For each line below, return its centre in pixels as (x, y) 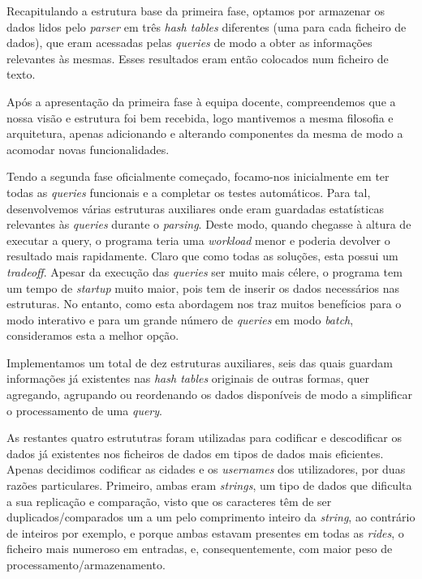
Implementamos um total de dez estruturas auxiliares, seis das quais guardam (200, 362)
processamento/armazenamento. (86, 564)
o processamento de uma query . (84, 410)
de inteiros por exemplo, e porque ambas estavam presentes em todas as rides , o (205, 532)
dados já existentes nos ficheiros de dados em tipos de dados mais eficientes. (195, 453)
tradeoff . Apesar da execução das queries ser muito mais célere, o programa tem (205, 271)
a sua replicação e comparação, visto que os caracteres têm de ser (169, 501)
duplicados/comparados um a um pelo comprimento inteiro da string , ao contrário (211, 517)
